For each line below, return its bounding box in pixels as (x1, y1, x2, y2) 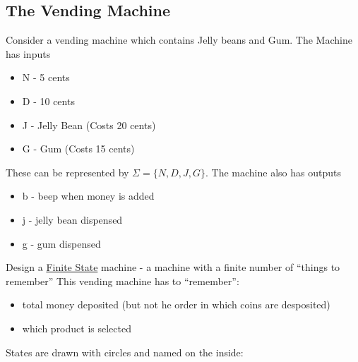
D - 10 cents (22, 93, 75, 108)
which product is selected (22, 320, 131, 335)
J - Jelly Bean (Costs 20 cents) (22, 117, 156, 132)
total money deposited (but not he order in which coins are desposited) (22, 297, 330, 312)
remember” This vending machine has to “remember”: (6, 273, 239, 288)
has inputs (6, 46, 51, 61)
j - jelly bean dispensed (22, 212, 123, 227)
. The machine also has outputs (205, 164, 341, 179)
